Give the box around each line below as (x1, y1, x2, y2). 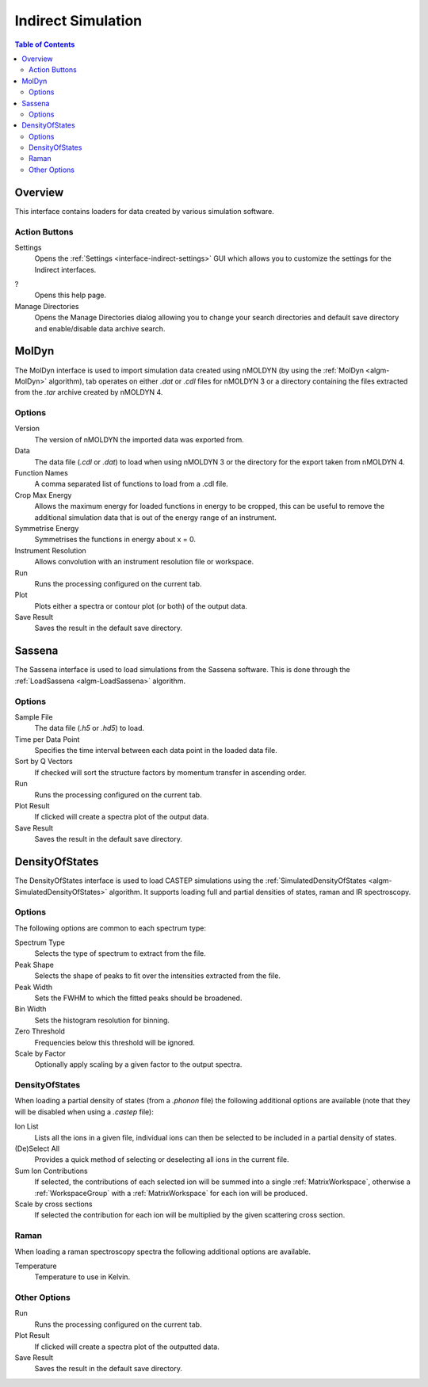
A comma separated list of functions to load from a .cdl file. (34, 480, 229, 489)
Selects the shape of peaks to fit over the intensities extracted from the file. (34, 971, 281, 980)
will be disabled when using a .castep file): (14, 1106, 155, 1117)
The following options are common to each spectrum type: (14, 923, 206, 933)
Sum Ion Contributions (14, 1166, 88, 1175)
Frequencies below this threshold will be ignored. (34, 1037, 196, 1047)
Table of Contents (14, 40, 75, 49)
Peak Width (14, 982, 53, 992)
